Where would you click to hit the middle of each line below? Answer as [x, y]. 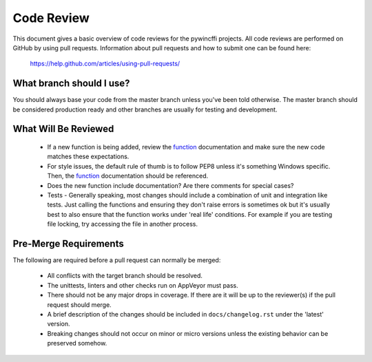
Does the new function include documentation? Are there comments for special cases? [170, 185]
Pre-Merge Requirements [68, 243]
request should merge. [79, 305]
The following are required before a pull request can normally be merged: [117, 260]
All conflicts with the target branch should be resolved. [125, 276]
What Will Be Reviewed [63, 129]
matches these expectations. [88, 157]
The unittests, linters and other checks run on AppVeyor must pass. [143, 285]
